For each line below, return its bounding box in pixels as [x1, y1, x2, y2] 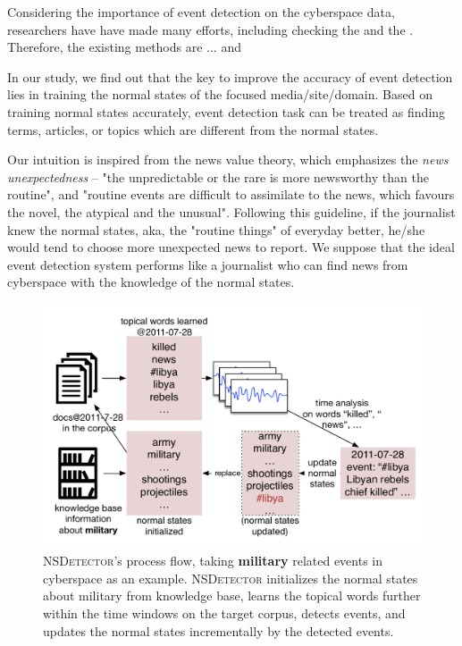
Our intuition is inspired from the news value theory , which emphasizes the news [7, 150, 449, 169]
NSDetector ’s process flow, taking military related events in [43, 551, 383, 570]
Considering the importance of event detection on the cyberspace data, [7, 3, 395, 21]
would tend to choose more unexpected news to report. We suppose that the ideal [7, 238, 455, 256]
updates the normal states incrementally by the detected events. [43, 621, 394, 640]
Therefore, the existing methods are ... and [7, 38, 241, 56]
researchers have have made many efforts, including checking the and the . [7, 20, 414, 38]
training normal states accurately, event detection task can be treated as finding [7, 102, 446, 121]
